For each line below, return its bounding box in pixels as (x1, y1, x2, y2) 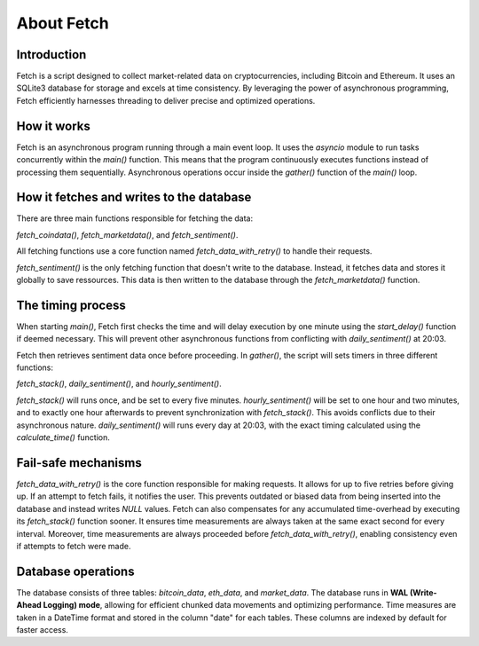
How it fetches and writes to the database (16, 190, 252, 205)
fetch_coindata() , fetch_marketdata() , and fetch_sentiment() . (16, 229, 239, 240)
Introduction (16, 47, 87, 62)
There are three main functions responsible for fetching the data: (16, 213, 254, 224)
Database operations (16, 563, 135, 579)
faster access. (16, 624, 68, 634)
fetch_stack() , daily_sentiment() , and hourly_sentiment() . (16, 378, 222, 390)
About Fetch (16, 13, 110, 33)
